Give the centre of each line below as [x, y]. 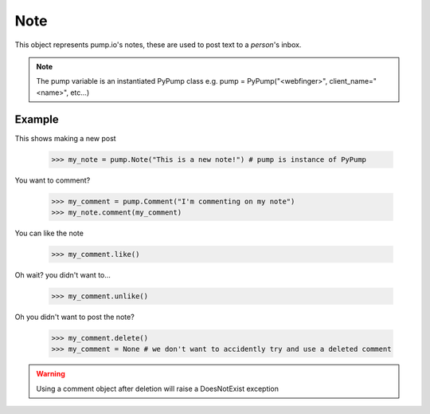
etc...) [80, 93]
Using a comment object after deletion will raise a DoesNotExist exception [157, 388]
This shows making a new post [65, 138]
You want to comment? [53, 180]
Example [37, 119]
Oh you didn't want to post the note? [74, 317]
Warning [51, 374]
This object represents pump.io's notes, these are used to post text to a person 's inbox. [158, 45]
